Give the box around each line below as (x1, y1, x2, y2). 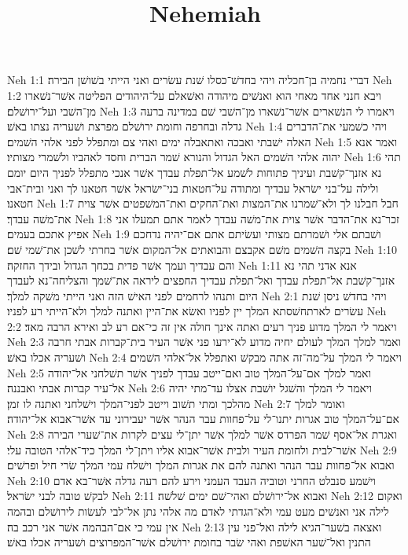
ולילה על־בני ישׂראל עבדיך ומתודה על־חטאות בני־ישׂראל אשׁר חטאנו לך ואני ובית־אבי (7, 179, 379, 196)
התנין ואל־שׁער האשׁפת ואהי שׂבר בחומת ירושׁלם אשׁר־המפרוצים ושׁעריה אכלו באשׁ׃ (7, 534, 371, 550)
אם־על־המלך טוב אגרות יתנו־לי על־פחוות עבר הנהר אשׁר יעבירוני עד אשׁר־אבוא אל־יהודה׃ (7, 410, 399, 427)
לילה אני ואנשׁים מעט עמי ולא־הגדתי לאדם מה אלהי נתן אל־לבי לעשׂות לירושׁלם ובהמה (7, 503, 389, 519)
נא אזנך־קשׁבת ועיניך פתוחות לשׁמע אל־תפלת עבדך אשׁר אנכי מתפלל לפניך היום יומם (7, 164, 382, 180)
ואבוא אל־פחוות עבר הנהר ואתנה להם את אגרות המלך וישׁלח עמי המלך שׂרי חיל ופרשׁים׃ (7, 457, 395, 473)
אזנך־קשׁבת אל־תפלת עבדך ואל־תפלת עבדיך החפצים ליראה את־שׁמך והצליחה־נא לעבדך (7, 272, 395, 289)
